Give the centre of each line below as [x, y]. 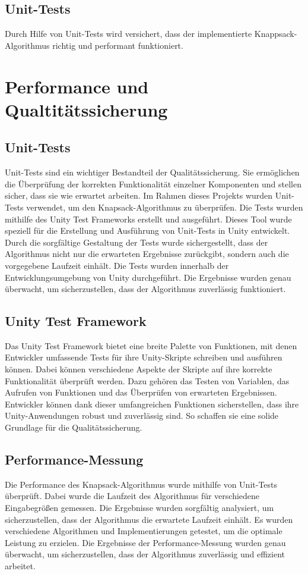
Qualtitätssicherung [86, 109]
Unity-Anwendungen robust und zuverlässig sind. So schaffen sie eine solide [142, 415]
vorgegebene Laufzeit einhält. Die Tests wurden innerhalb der [117, 265]
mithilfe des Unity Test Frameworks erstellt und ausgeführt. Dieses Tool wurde [148, 219]
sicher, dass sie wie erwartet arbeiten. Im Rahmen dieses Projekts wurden [139, 195]
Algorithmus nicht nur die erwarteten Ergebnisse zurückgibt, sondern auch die [147, 254]
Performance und [77, 86]
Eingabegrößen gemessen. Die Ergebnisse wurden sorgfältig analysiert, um [139, 508]
